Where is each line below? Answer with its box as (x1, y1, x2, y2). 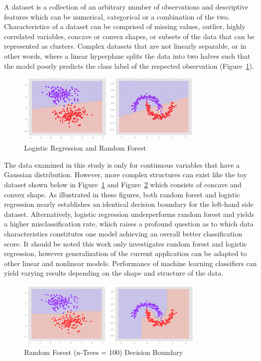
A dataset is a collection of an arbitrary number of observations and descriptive (4, 2, 248, 12)
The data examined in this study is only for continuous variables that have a (4, 159, 240, 170)
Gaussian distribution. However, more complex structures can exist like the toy (4, 169, 247, 180)
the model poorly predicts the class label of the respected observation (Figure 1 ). (4, 60, 254, 71)
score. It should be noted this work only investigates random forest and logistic (4, 238, 247, 249)
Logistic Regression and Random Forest (24, 143, 147, 153)
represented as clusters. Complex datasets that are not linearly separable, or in (4, 41, 246, 51)
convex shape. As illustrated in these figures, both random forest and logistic (4, 189, 240, 199)
